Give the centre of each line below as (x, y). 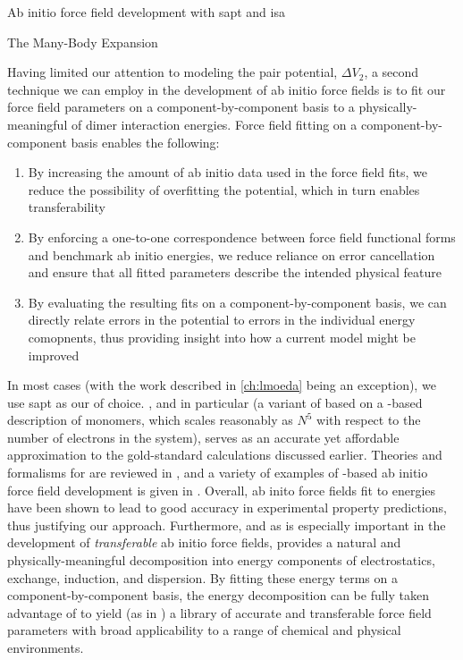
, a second (391, 72)
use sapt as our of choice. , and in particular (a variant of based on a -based (215, 402)
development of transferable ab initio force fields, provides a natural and (204, 542)
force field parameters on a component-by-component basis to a (181, 107)
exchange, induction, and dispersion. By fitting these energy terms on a (202, 577)
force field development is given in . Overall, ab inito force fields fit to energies (222, 490)
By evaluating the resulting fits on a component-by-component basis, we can (237, 302)
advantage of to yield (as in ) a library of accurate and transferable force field (219, 612)
